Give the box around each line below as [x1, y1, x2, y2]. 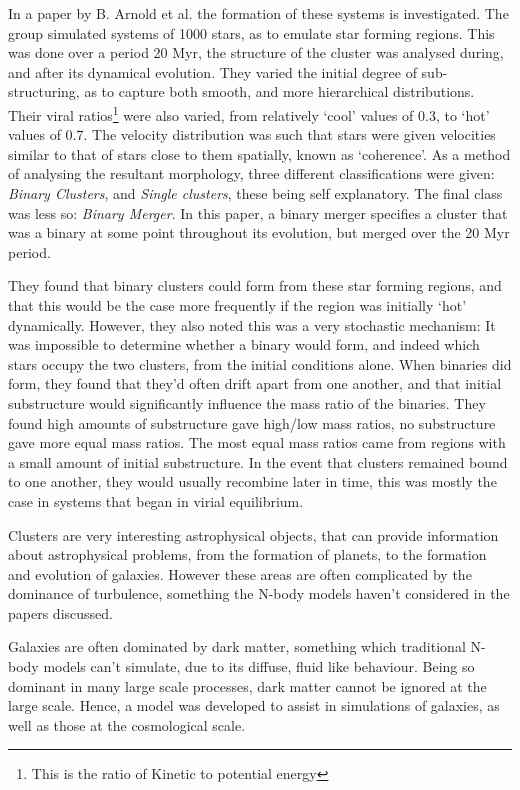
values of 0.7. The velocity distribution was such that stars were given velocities [8, 124, 496, 145]
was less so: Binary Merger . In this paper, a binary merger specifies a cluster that [8, 202, 508, 223]
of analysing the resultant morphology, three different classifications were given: [8, 163, 495, 184]
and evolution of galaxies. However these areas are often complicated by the [8, 563, 472, 584]
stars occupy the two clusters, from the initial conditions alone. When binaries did [8, 353, 512, 374]
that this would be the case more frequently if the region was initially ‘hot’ [8, 294, 467, 315]
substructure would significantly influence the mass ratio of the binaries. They [8, 392, 486, 413]
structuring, [8, 81, 80, 102]
